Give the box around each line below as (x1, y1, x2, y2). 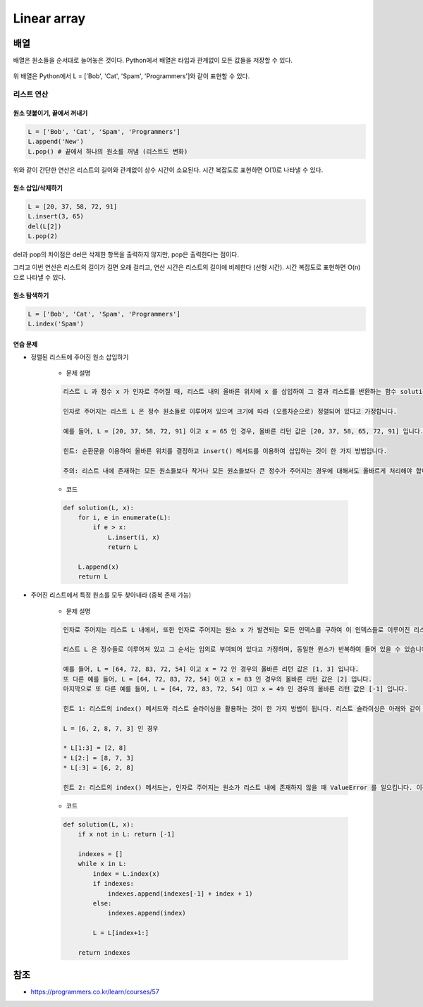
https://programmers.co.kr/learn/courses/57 (30, 987, 160, 996)
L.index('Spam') (27, 320, 85, 328)
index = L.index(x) (92, 870, 160, 877)
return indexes (78, 949, 130, 956)
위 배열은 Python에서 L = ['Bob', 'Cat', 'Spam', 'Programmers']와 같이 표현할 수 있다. (13, 72, 250, 80)
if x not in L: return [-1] (78, 830, 176, 839)
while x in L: (78, 860, 127, 868)
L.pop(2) (27, 232, 59, 240)
